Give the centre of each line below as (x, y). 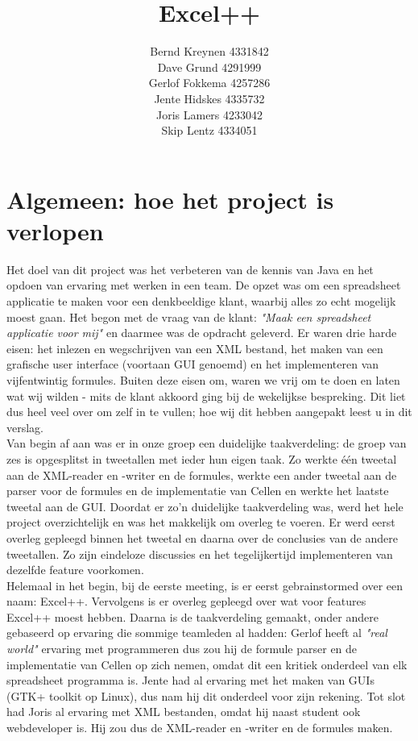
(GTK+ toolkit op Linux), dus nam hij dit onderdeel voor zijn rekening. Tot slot (206, 695)
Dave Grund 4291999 (209, 67)
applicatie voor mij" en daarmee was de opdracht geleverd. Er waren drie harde (202, 333)
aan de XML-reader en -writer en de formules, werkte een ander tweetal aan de (202, 475)
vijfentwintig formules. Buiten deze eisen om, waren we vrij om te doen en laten (203, 379)
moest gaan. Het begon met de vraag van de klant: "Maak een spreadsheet (189, 316)
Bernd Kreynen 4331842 (209, 51)
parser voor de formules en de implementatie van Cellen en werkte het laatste (198, 491)
